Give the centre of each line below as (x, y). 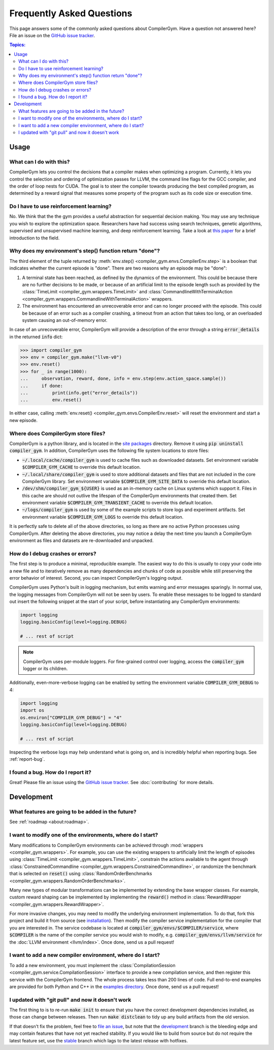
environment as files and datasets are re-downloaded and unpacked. (81, 541)
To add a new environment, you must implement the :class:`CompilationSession (92, 965)
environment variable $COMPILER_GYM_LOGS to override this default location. (103, 517)
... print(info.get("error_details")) (79, 393)
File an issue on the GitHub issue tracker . (52, 35)
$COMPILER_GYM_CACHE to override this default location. (81, 467)
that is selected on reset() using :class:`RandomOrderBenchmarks (81, 874)
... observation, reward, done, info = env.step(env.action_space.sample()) (123, 379)
